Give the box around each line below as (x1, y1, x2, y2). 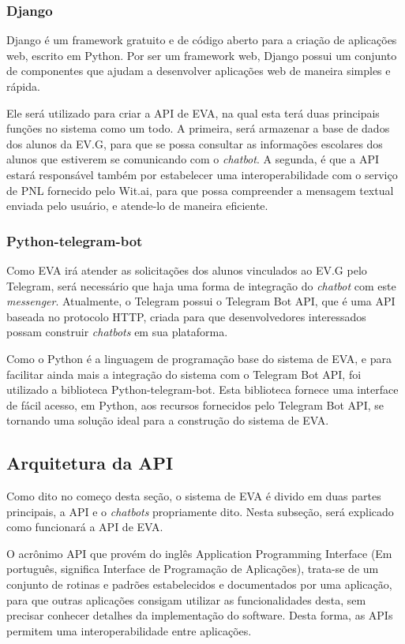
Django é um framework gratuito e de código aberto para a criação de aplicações (6, 32, 397, 48)
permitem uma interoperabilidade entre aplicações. (6, 622, 252, 638)
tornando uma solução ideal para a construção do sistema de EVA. (6, 412, 329, 429)
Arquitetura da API (6, 451, 174, 475)
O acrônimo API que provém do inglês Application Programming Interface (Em (6, 545, 392, 561)
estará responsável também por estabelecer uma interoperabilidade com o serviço (6, 166, 398, 182)
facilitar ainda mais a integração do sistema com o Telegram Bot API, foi (6, 365, 362, 382)
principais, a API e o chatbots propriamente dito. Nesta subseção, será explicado (6, 503, 394, 519)
